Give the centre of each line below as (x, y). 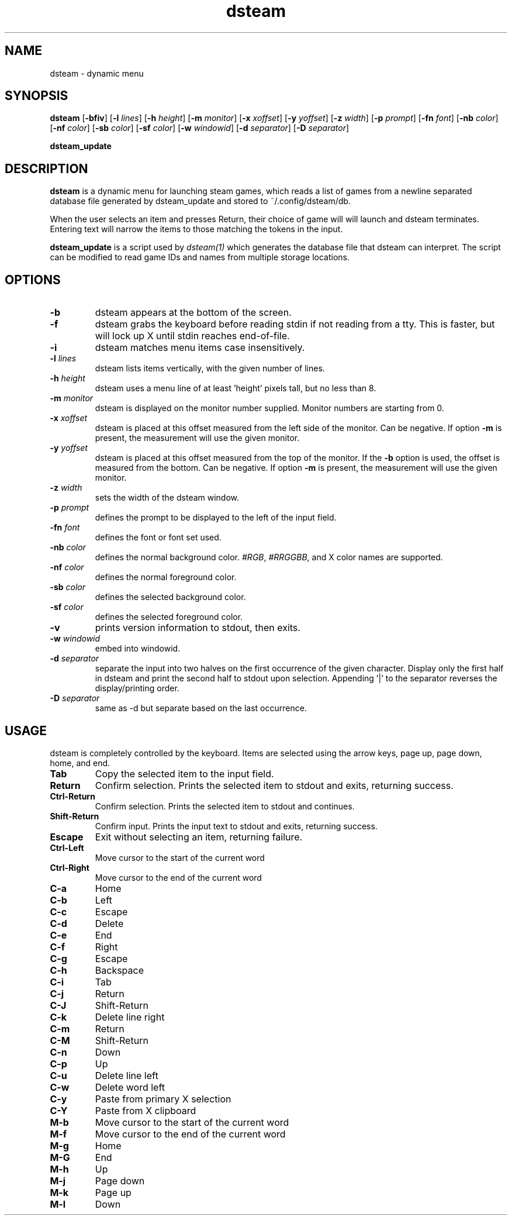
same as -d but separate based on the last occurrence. (201, 708)
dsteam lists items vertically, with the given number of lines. (210, 368)
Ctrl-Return (72, 796)
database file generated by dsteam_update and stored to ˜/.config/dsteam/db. (200, 201)
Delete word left (130, 1087)
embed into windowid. (138, 649)
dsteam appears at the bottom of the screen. (193, 313)
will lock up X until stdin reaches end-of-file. (192, 336)
